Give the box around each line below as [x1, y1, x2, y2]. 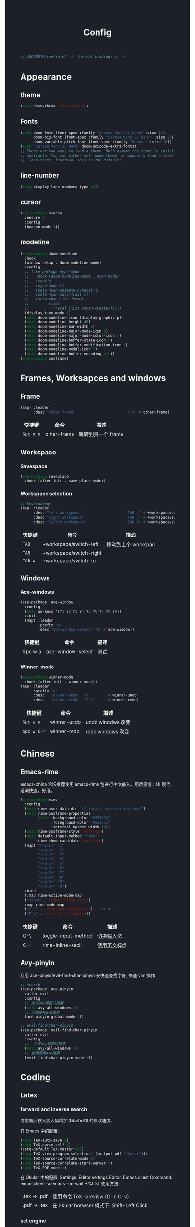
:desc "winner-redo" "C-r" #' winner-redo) [33, 697, 139, 703]
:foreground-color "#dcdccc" [51, 820, 111, 825]
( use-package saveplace [20, 474, 69, 479]
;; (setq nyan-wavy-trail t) [24, 292, 89, 297]
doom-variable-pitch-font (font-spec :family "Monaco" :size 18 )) [33, 139, 172, 144]
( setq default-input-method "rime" [24, 833, 97, 839]
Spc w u [23, 719, 41, 725]
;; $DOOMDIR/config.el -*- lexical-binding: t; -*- [20, 54, 128, 60]
